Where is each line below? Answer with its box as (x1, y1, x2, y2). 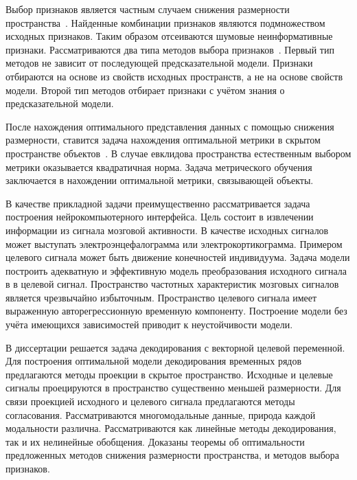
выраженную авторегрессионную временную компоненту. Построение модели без (5, 304, 347, 318)
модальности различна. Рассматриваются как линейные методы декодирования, (5, 421, 336, 435)
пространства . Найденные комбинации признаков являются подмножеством (5, 15, 325, 30)
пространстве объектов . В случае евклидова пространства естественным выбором (5, 146, 352, 160)
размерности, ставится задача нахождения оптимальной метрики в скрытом (5, 133, 321, 147)
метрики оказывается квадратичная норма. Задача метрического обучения (5, 159, 312, 174)
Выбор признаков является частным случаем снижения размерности (5, 2, 290, 16)
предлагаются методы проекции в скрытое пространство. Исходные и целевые (5, 367, 333, 381)
